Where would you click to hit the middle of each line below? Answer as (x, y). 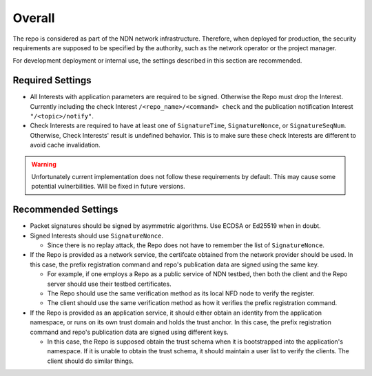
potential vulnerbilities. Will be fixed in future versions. (108, 187)
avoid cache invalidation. (65, 145)
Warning (44, 164)
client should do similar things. (91, 361)
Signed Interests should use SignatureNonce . (96, 236)
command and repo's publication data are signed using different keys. (129, 332)
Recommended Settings (65, 210)
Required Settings (52, 80)
